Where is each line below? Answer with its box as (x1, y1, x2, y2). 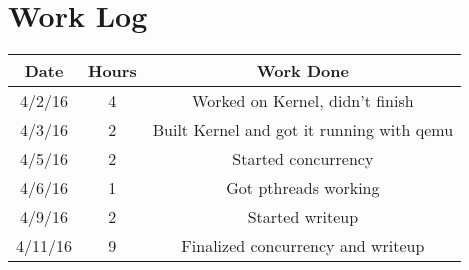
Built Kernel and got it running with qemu (152, 118, 454, 142)
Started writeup (247, 205, 359, 229)
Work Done (256, 59, 349, 83)
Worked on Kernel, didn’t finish (192, 89, 414, 113)
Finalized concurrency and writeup (181, 234, 425, 258)
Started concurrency (232, 147, 374, 171)
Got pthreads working (226, 176, 380, 200)
